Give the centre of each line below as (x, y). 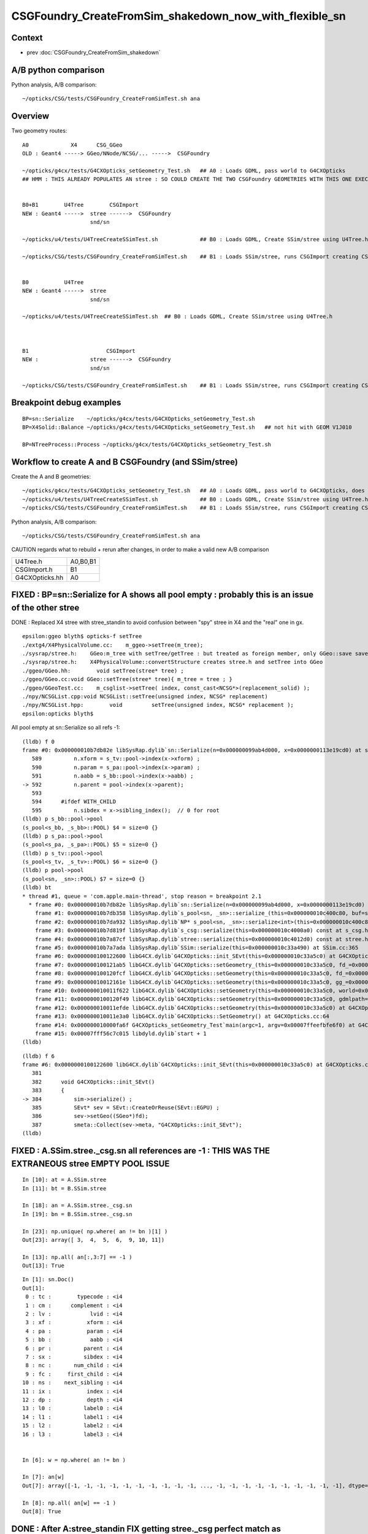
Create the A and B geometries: (51, 477)
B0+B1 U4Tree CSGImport (81, 205)
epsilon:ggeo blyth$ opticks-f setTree (82, 636)
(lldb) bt (37, 888)
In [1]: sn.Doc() (48, 1280)
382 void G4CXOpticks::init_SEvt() (93, 1082)
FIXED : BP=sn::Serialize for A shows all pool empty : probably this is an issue (163, 595)
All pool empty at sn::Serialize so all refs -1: (66, 728)
